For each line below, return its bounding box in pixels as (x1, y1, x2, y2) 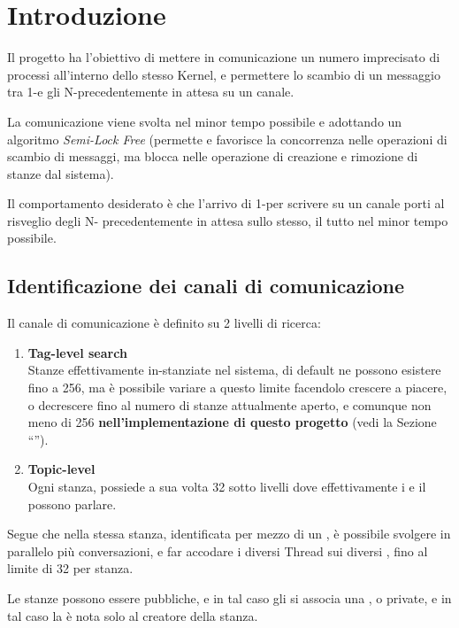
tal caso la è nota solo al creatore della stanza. (7, 606, 258, 624)
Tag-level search (27, 343, 127, 361)
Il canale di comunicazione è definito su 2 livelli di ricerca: (7, 314, 321, 332)
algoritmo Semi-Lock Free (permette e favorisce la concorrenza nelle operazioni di (7, 129, 448, 148)
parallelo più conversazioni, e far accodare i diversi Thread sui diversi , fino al (7, 541, 428, 560)
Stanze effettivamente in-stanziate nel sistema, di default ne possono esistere (27, 361, 441, 379)
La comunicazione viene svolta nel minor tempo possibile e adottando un (7, 112, 402, 130)
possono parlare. (27, 494, 117, 513)
